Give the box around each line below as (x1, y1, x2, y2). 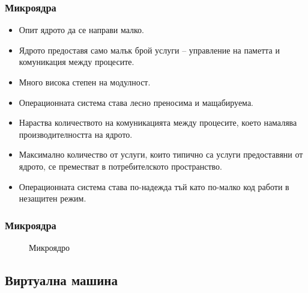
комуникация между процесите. (19, 55, 134, 68)
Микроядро (29, 241, 70, 253)
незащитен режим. (19, 192, 86, 205)
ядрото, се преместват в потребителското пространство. (19, 159, 222, 172)
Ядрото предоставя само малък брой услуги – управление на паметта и (19, 43, 280, 56)
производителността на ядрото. (19, 128, 133, 140)
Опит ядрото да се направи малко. (19, 23, 144, 36)
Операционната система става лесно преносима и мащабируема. (19, 96, 253, 108)
